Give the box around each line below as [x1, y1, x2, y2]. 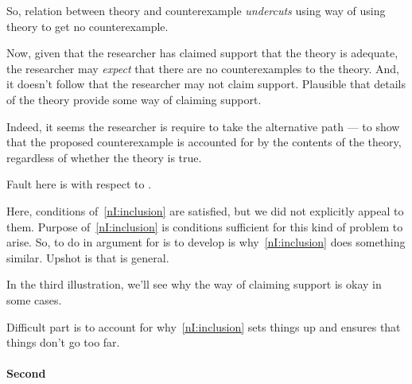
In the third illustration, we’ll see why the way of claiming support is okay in [6, 276, 382, 293]
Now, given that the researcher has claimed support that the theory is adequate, [6, 45, 398, 61]
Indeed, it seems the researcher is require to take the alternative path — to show [6, 118, 400, 134]
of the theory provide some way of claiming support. [6, 91, 262, 107]
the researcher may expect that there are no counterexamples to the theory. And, [6, 60, 399, 76]
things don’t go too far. [6, 334, 120, 351]
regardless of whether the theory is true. [6, 149, 202, 165]
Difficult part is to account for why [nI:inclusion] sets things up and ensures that [6, 318, 401, 335]
